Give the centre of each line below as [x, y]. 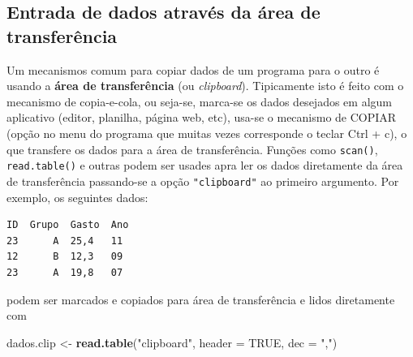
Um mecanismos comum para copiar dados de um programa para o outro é [193, 69]
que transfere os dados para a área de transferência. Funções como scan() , [192, 149]
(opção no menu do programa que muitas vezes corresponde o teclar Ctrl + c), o [207, 133]
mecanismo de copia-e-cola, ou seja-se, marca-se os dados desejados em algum [199, 101]
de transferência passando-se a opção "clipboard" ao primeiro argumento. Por [203, 181]
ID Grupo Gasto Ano [68, 225]
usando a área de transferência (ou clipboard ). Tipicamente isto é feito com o [205, 86]
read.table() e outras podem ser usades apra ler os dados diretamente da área [205, 165]
